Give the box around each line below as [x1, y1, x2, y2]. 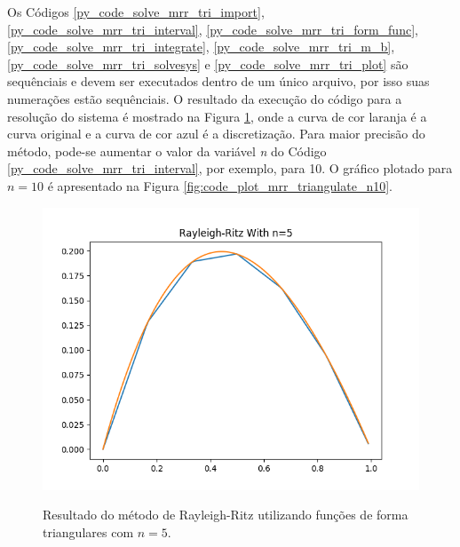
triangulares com [43, 522, 134, 541]
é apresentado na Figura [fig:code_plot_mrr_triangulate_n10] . [47, 176, 393, 194]
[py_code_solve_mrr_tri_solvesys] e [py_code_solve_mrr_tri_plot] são [7, 54, 408, 73]
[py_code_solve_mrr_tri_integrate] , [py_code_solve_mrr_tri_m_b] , [7, 37, 395, 56]
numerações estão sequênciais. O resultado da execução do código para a [7, 89, 402, 107]
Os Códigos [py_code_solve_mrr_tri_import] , [7, 3, 265, 20]
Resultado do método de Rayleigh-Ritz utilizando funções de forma [43, 505, 408, 524]
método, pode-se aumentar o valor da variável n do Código [7, 141, 327, 160]
